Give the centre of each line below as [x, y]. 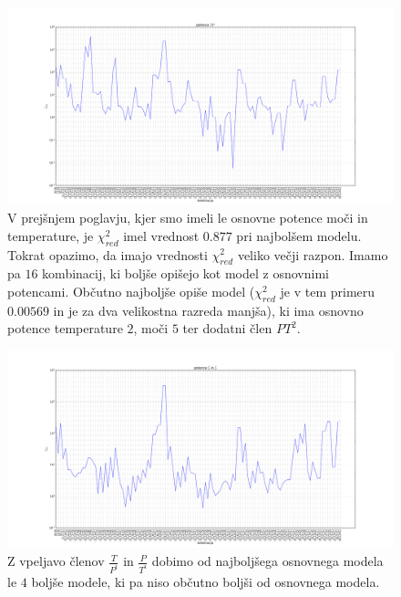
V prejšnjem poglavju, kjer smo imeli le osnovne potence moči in [188, 218]
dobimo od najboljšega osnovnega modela [267, 561]
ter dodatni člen [227, 328]
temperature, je [51, 235]
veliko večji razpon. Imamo [313, 254]
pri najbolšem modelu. [299, 235]
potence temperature [65, 328]
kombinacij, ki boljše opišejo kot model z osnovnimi [185, 273]
